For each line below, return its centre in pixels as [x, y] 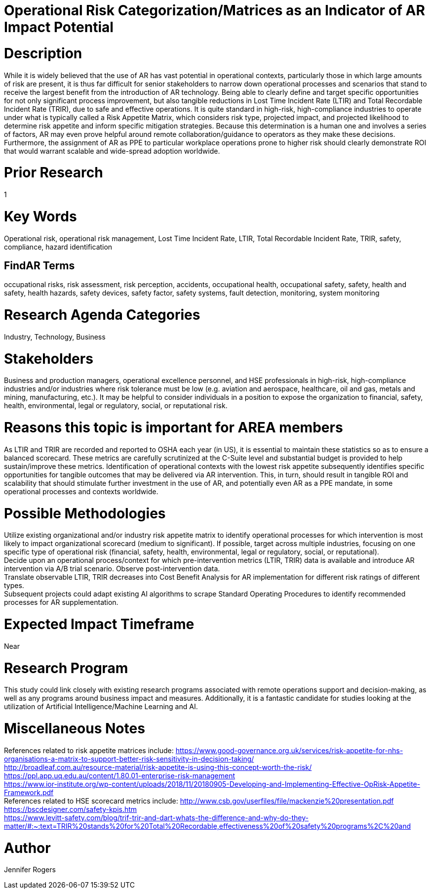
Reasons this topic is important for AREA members [174, 428]
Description [43, 53]
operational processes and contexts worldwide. [81, 491]
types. [14, 586]
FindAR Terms [39, 265]
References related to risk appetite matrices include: [89, 750]
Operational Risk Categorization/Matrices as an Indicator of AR [215, 10]
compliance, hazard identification [58, 247]
